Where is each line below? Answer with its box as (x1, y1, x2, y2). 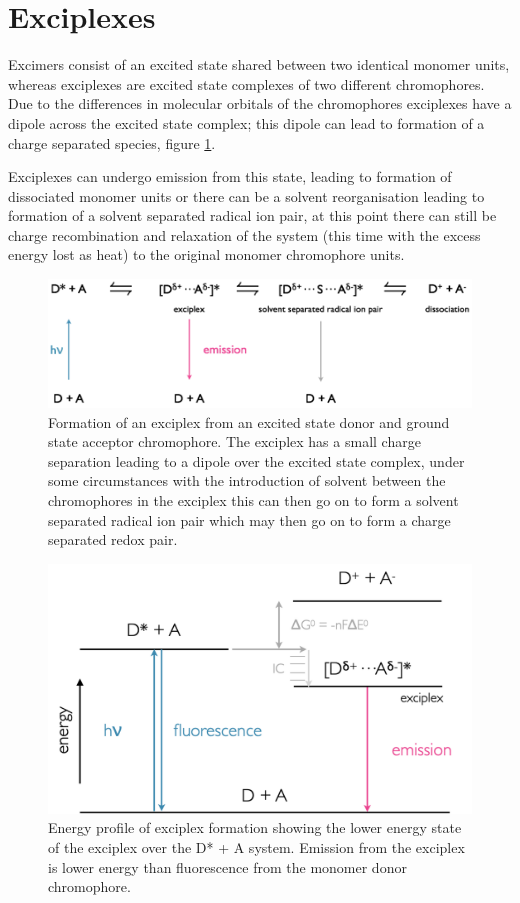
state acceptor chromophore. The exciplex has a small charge (48, 431, 421, 452)
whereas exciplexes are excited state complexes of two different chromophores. (8, 73, 485, 94)
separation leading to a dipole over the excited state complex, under (48, 450, 465, 471)
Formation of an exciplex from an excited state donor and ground (48, 411, 450, 432)
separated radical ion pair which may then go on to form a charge (48, 509, 451, 530)
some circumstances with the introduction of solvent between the (48, 470, 446, 491)
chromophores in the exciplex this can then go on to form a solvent (48, 489, 459, 510)
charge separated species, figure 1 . (8, 132, 216, 153)
